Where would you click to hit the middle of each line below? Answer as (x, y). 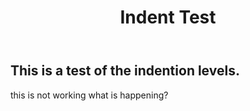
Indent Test (168, 17)
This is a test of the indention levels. (125, 71)
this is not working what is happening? (89, 95)
